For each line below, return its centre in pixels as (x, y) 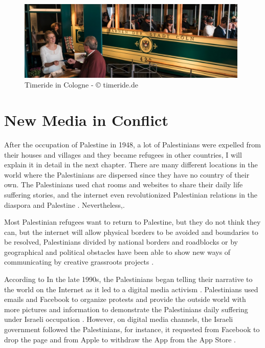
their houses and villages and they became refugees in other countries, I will (123, 154)
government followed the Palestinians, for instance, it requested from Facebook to (132, 329)
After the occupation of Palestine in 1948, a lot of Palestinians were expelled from (133, 144)
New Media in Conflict (86, 120)
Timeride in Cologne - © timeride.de (81, 85)
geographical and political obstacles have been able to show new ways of (117, 252)
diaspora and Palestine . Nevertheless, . (64, 204)
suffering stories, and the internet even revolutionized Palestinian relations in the (131, 194)
